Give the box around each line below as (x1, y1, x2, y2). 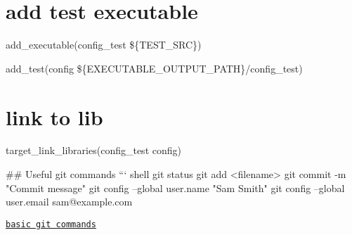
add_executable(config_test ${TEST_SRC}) (6, 37, 202, 52)
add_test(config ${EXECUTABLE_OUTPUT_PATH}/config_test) (6, 61, 303, 75)
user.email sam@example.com (6, 194, 133, 209)
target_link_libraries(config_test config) (6, 143, 181, 158)
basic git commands (6, 219, 96, 229)
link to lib (6, 102, 103, 131)
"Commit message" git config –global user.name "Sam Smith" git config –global (6, 180, 345, 195)
